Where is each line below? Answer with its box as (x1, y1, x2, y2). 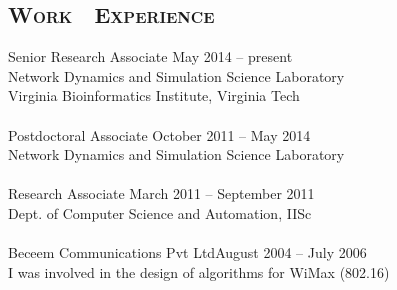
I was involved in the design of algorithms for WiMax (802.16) (8, 261, 390, 282)
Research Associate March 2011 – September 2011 (8, 183, 315, 204)
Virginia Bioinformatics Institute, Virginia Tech (8, 85, 300, 106)
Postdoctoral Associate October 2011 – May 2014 (8, 124, 311, 145)
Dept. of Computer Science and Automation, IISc (8, 202, 312, 223)
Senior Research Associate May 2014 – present (8, 46, 293, 67)
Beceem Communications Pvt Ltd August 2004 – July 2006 (8, 242, 367, 263)
